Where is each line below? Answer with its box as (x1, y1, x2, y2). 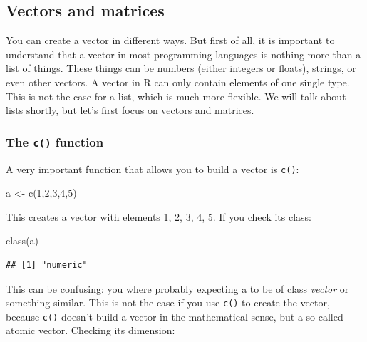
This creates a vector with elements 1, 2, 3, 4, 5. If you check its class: (6, 209, 311, 224)
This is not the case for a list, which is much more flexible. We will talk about (6, 88, 346, 103)
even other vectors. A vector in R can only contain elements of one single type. (6, 74, 350, 89)
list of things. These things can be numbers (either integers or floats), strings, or (6, 61, 356, 76)
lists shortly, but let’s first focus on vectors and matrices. (6, 103, 254, 118)
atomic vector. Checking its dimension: (6, 323, 175, 338)
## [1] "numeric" (6, 259, 88, 270)
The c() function (6, 133, 104, 150)
